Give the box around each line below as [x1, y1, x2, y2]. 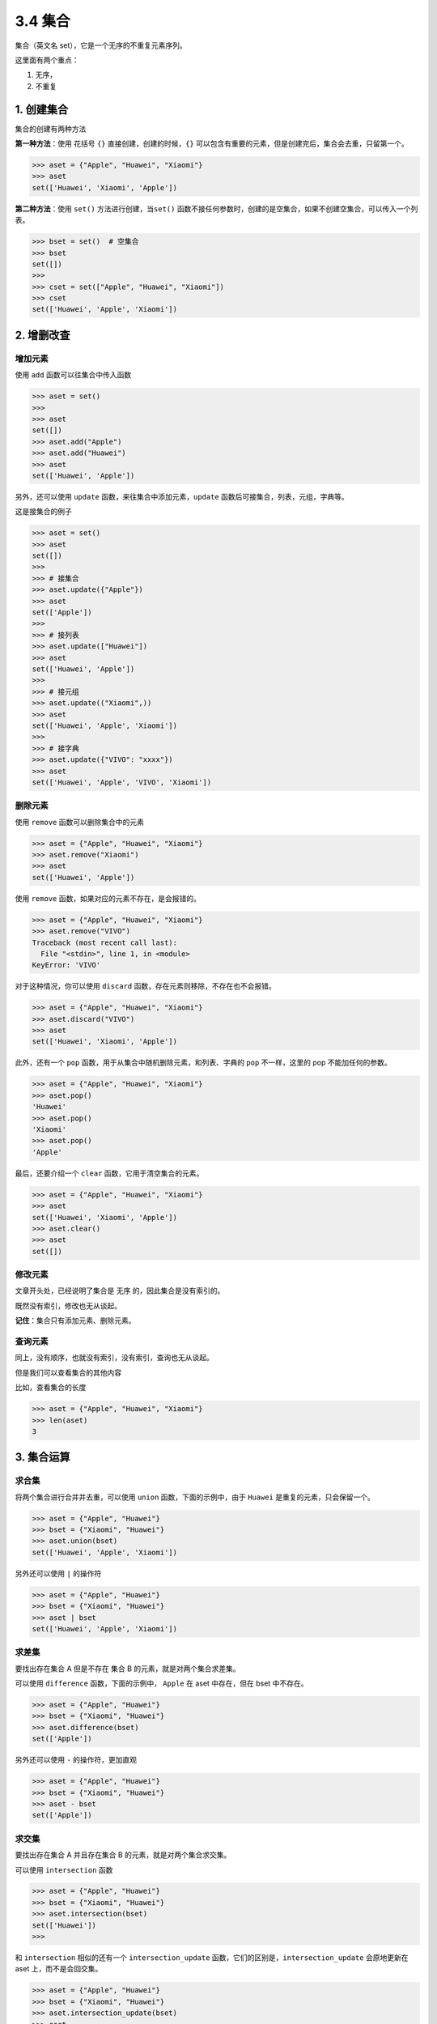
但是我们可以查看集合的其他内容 [15, 1367, 121, 1377]
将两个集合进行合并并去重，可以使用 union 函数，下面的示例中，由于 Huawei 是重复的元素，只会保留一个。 [15, 1492, 375, 1502]
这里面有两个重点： [15, 55, 79, 65]
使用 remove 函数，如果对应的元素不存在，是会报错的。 [15, 893, 202, 903]
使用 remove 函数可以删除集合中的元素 [15, 817, 145, 827]
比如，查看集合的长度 [15, 1383, 87, 1393]
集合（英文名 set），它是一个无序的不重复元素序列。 [15, 40, 188, 50]
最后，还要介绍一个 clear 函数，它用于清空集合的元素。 [15, 1168, 204, 1178]
